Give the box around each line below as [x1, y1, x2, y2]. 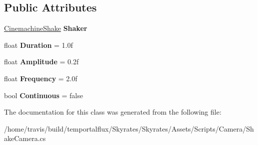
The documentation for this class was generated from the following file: [4, 107, 221, 117]
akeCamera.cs [4, 133, 46, 144]
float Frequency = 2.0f [4, 73, 77, 83]
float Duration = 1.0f [4, 39, 73, 50]
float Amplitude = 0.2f [4, 56, 79, 67]
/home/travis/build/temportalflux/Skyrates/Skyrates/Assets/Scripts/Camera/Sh [4, 123, 254, 134]
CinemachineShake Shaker [4, 23, 87, 33]
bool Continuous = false [4, 90, 83, 100]
